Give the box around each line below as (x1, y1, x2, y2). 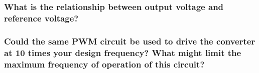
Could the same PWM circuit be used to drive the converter (4, 34, 255, 47)
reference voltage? (4, 11, 79, 24)
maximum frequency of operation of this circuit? (4, 57, 205, 70)
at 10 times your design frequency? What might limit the (4, 46, 241, 58)
